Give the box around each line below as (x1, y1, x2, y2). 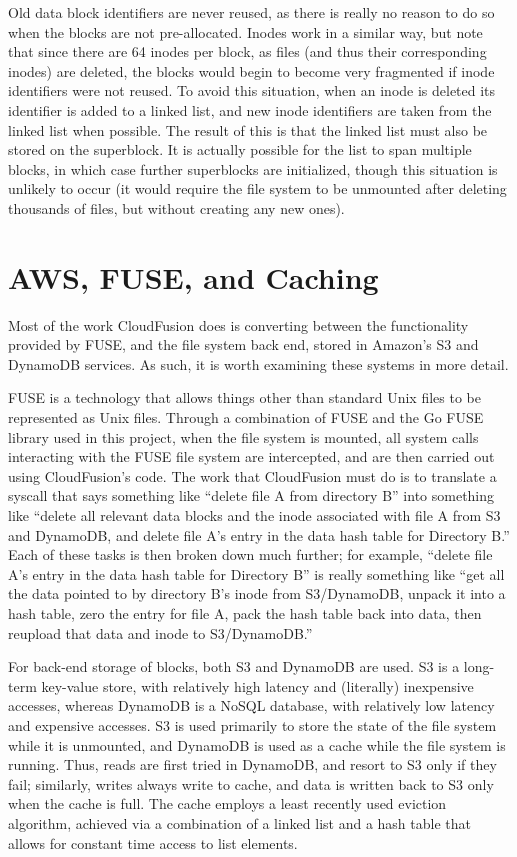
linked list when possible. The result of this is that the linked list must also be (8, 119, 488, 140)
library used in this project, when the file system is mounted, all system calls (8, 426, 479, 447)
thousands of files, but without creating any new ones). (8, 197, 345, 218)
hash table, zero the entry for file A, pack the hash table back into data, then (8, 602, 482, 623)
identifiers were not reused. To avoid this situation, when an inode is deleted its (8, 80, 496, 101)
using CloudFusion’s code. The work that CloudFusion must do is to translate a (8, 465, 497, 486)
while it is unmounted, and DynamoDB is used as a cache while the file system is (8, 734, 506, 755)
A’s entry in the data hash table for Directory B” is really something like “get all (8, 563, 505, 584)
